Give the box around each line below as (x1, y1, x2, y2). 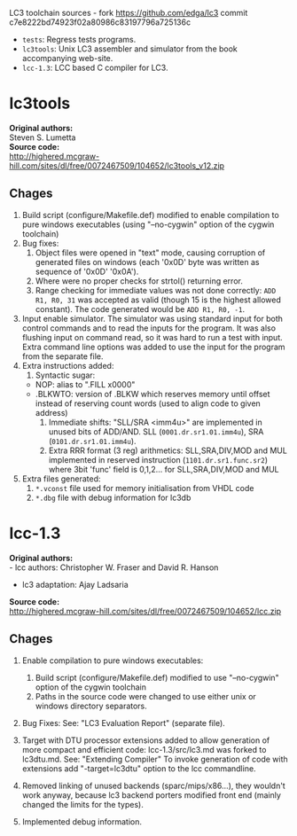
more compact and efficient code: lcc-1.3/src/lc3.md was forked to (21, 744, 267, 754)
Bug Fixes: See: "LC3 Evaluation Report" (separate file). (21, 717, 226, 728)
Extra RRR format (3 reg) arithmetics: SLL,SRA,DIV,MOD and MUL (48, 445, 288, 456)
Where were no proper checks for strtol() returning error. (35, 275, 244, 286)
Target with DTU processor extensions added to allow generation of (21, 735, 270, 746)
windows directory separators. (35, 700, 148, 711)
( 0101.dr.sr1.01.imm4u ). (48, 435, 137, 446)
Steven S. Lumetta (9, 132, 76, 143)
